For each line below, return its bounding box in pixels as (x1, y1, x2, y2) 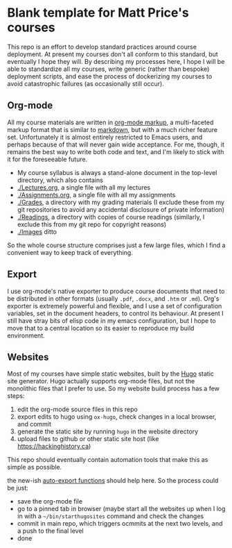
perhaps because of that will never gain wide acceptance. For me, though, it (7, 140, 225, 149)
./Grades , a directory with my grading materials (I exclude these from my (17, 198, 225, 206)
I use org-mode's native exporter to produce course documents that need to (7, 287, 225, 295)
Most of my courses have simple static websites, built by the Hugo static (7, 370, 215, 378)
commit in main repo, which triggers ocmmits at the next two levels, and (17, 520, 223, 528)
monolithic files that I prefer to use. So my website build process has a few (7, 384, 220, 393)
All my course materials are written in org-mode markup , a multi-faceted (7, 118, 214, 126)
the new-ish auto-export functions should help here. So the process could (7, 476, 219, 485)
